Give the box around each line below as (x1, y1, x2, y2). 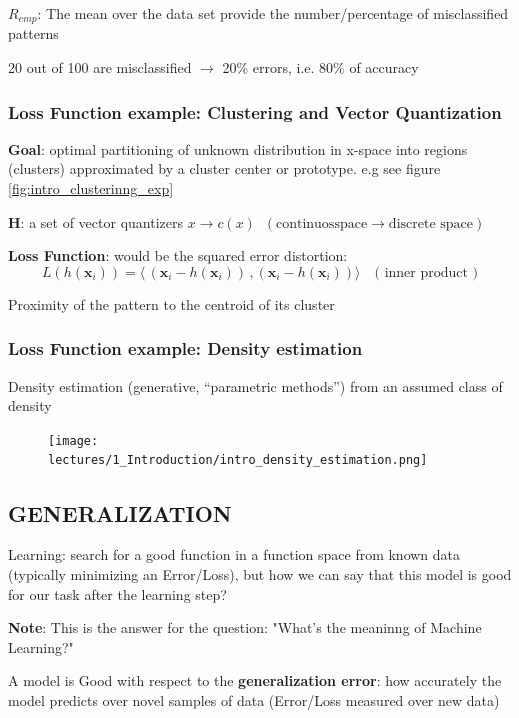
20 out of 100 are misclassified (8, 57, 192, 78)
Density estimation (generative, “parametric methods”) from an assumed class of (8, 375, 503, 396)
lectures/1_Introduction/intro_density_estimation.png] (48, 453, 428, 468)
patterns (8, 23, 59, 44)
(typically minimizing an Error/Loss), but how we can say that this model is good (8, 563, 512, 584)
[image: (48, 433, 99, 448)
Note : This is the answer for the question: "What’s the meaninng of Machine (8, 617, 482, 638)
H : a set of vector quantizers (8, 211, 183, 232)
